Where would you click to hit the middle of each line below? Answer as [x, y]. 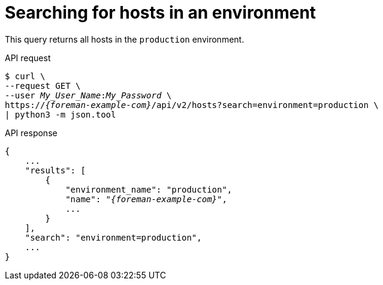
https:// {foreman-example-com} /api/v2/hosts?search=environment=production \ [192, 105]
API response [31, 133]
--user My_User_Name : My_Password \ [88, 95]
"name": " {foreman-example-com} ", [146, 199]
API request [28, 58]
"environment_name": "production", [149, 189]
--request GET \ [43, 85]
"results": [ [55, 170]
